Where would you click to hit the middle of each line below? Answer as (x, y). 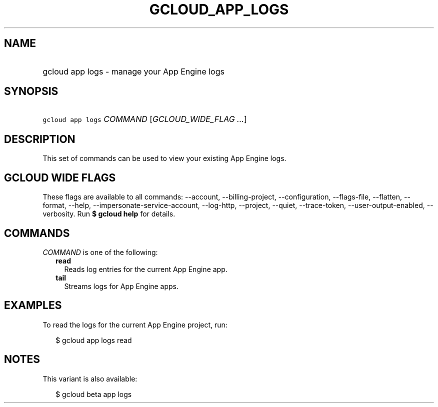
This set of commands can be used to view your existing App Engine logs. (164, 158)
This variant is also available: (90, 378)
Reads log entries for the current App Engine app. (146, 269)
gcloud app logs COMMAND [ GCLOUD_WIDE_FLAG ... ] (145, 119)
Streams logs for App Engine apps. (121, 286)
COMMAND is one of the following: (100, 252)
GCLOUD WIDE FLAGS (60, 177)
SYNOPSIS (31, 91)
